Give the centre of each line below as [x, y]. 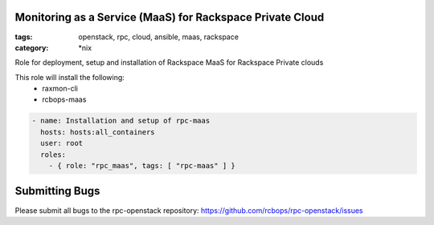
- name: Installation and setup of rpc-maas [121, 121]
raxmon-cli [60, 89]
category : [32, 47]
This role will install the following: [70, 77]
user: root [62, 143]
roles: [53, 155]
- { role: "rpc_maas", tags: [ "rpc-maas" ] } [142, 166]
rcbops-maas [64, 99]
